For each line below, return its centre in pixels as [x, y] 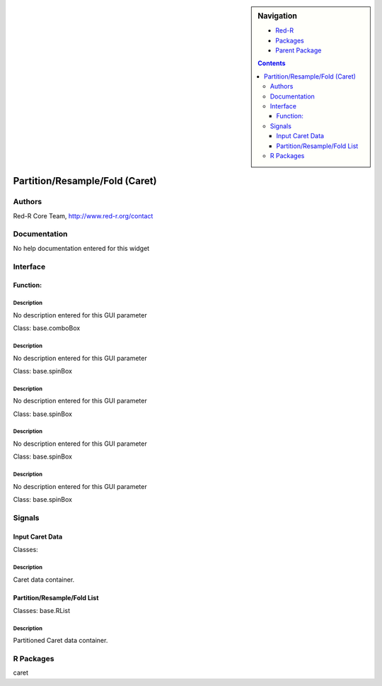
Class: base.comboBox [47, 328]
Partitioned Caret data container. [60, 641]
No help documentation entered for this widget [81, 248]
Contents [272, 63]
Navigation [277, 16]
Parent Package [299, 50]
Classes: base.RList [42, 610]
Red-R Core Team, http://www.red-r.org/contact [83, 215]
